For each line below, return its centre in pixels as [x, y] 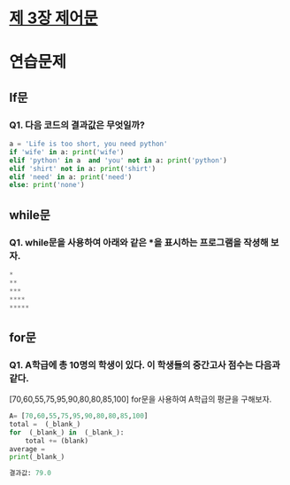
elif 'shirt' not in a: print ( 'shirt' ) [83, 168]
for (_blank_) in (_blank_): [67, 432]
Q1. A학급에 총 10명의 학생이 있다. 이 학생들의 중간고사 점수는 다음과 [145, 364]
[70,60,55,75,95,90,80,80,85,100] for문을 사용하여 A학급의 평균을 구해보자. [141, 399]
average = [27, 449]
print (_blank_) [37, 458]
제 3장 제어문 [54, 18]
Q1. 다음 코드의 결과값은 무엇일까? [77, 125]
